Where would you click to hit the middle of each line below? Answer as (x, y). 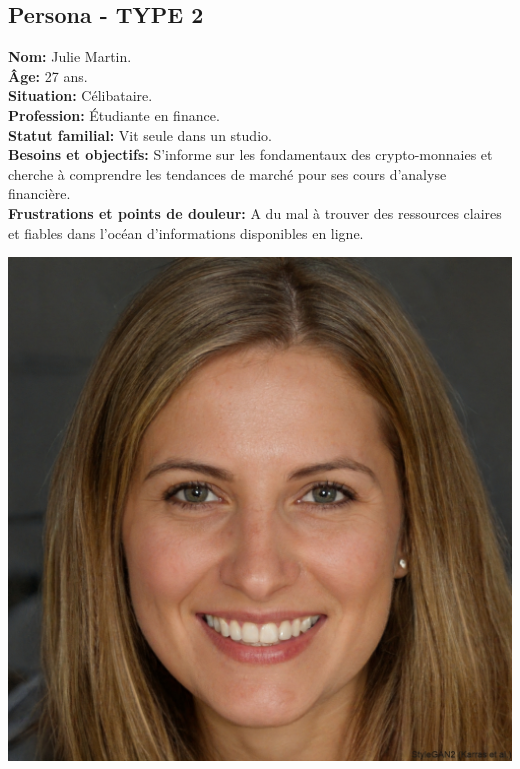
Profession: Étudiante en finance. (114, 114)
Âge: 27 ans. (48, 75)
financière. (39, 193)
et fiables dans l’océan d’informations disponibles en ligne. (186, 232)
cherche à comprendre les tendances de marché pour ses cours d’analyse (227, 173)
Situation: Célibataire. (80, 95)
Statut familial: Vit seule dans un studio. (140, 134)
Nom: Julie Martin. (70, 56)
